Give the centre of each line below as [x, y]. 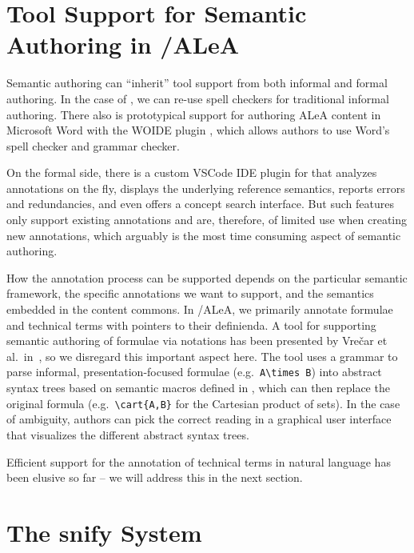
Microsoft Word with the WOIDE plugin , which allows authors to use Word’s [198, 130]
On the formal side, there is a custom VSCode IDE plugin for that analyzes [192, 172]
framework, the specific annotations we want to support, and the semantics [190, 293]
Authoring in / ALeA [123, 44]
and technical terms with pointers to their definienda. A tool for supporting [191, 325]
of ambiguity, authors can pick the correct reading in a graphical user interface [199, 419]
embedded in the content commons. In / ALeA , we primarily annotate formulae [200, 309]
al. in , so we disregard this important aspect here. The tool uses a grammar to [202, 356]
